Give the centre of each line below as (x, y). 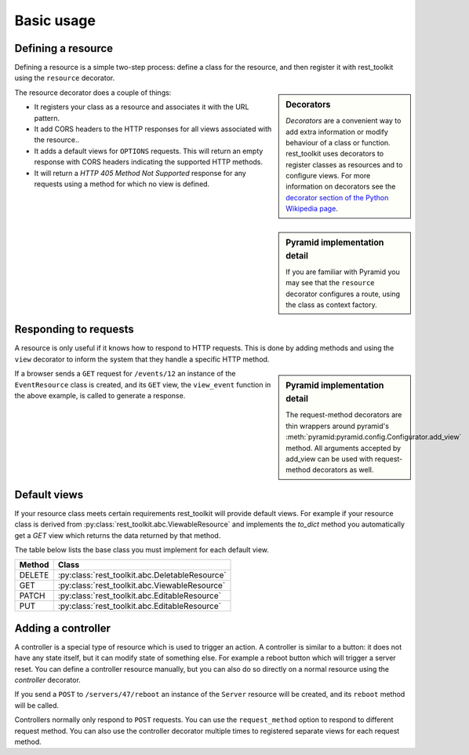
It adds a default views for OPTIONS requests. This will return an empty (149, 151)
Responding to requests (75, 330)
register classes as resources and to (344, 164)
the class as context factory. (331, 304)
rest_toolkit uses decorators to (335, 154)
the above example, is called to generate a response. (100, 395)
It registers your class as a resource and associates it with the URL (142, 107)
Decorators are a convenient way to (344, 121)
